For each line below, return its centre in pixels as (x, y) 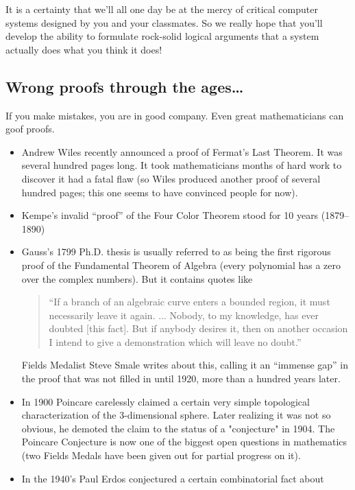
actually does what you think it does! (84, 49)
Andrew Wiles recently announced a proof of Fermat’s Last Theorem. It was (182, 151)
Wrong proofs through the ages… (125, 86)
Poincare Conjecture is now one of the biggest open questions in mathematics (184, 442)
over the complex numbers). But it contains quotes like (137, 278)
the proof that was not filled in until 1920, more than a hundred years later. (181, 378)
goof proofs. (30, 129)
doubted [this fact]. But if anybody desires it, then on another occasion (198, 328)
